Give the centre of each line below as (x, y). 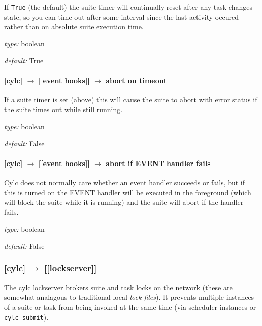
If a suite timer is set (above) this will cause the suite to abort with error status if (131, 99)
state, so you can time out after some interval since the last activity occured (121, 16)
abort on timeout (136, 80)
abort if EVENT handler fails (158, 163)
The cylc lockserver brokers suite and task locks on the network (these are (118, 287)
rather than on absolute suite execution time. (74, 26)
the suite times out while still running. (63, 109)
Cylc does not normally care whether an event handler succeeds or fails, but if (125, 182)
